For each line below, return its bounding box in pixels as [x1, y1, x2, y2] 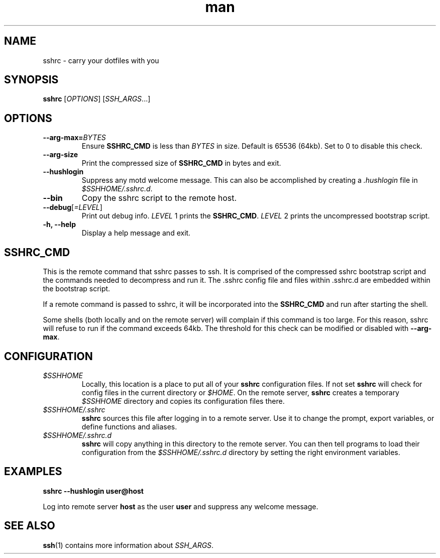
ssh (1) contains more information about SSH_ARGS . [43, 540, 214, 549]
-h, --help [43, 220, 76, 229]
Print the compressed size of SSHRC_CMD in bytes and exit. [81, 159, 281, 168]
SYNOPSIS [4, 73, 59, 86]
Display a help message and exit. [81, 229, 191, 238]
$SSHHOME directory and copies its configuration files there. [81, 396, 285, 405]
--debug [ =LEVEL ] [43, 203, 102, 212]
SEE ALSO [4, 519, 55, 532]
